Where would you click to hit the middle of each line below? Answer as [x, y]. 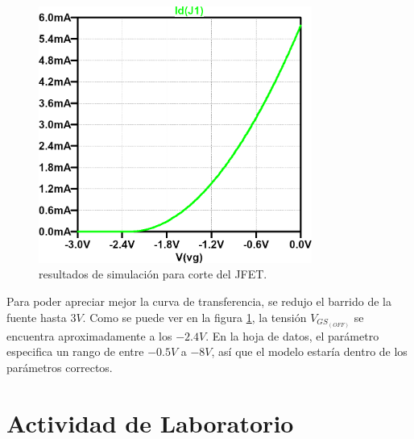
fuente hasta [37, 317]
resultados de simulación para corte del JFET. [153, 274]
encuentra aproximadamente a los [89, 335]
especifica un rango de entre [75, 351]
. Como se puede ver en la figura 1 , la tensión [195, 317]
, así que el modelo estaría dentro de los [309, 351]
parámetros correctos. [60, 367]
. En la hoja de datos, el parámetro [292, 335]
